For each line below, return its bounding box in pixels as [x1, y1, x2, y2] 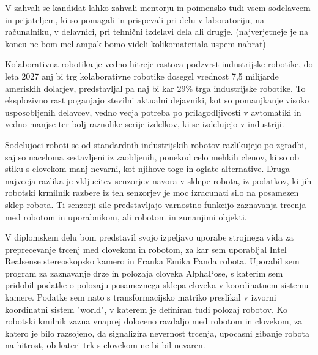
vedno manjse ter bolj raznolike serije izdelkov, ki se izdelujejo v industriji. [5, 118, 284, 130]
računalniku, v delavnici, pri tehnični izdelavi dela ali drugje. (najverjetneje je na [5, 25, 309, 38]
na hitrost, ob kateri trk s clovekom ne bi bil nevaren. [5, 338, 205, 351]
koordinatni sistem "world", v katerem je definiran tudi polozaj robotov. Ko [5, 302, 287, 315]
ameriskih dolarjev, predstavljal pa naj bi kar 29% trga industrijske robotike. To [5, 81, 306, 94]
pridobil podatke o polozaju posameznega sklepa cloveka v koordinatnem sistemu [5, 278, 309, 291]
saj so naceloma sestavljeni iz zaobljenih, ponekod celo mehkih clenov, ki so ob [5, 150, 300, 163]
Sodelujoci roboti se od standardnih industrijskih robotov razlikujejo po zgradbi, [5, 138, 307, 151]
